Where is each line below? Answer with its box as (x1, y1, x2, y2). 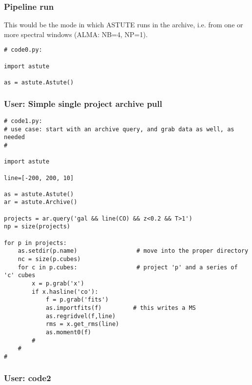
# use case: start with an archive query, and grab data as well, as (4, 125, 234, 133)
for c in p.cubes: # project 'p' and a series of (18, 263, 238, 271)
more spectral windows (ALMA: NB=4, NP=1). (4, 29, 148, 39)
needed (4, 134, 25, 141)
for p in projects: (4, 239, 67, 246)
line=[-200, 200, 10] (4, 174, 74, 182)
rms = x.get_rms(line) (45, 321, 119, 328)
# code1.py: (4, 117, 42, 124)
